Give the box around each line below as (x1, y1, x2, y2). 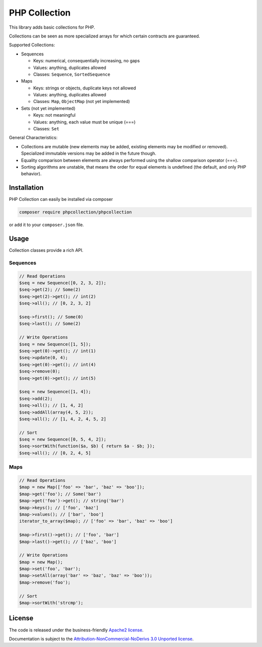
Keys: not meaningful (33, 112, 76, 118)
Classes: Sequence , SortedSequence (33, 71, 111, 77)
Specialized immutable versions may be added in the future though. (21, 151, 157, 157)
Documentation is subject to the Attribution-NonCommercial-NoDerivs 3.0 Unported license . (9, 636, 194, 642)
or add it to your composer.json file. (9, 222, 84, 228)
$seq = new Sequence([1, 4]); (19, 389, 91, 395)
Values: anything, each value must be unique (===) (33, 119, 136, 125)
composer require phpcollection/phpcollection (19, 210, 132, 215)
